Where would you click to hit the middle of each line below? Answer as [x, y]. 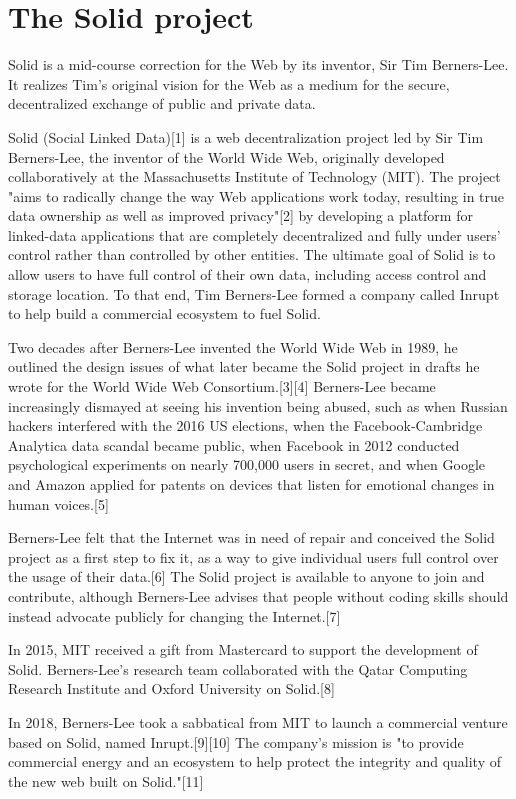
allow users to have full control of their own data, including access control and [247, 274]
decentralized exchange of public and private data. [162, 103]
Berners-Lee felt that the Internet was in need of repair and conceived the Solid [251, 537]
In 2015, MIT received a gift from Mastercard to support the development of [243, 649]
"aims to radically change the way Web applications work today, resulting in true [256, 195]
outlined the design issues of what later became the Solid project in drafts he [244, 366]
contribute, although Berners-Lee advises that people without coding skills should [258, 595]
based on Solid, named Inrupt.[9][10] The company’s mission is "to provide [236, 741]
